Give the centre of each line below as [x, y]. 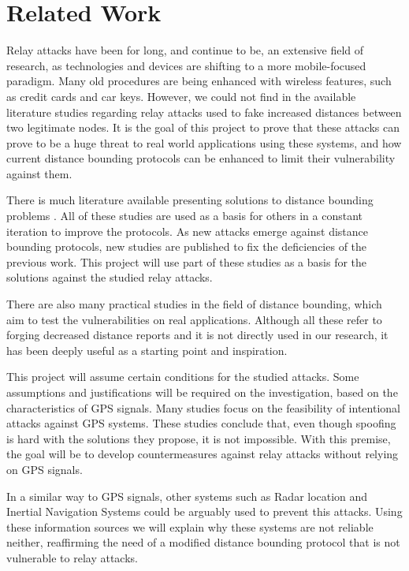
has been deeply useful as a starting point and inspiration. [147, 350]
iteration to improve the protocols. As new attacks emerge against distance [187, 231]
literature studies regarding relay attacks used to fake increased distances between [204, 112]
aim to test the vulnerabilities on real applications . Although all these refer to [194, 319]
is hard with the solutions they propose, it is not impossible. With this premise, [199, 438]
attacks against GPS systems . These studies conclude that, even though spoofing [201, 423]
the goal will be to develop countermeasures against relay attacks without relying [203, 454]
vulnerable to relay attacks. [72, 557]
